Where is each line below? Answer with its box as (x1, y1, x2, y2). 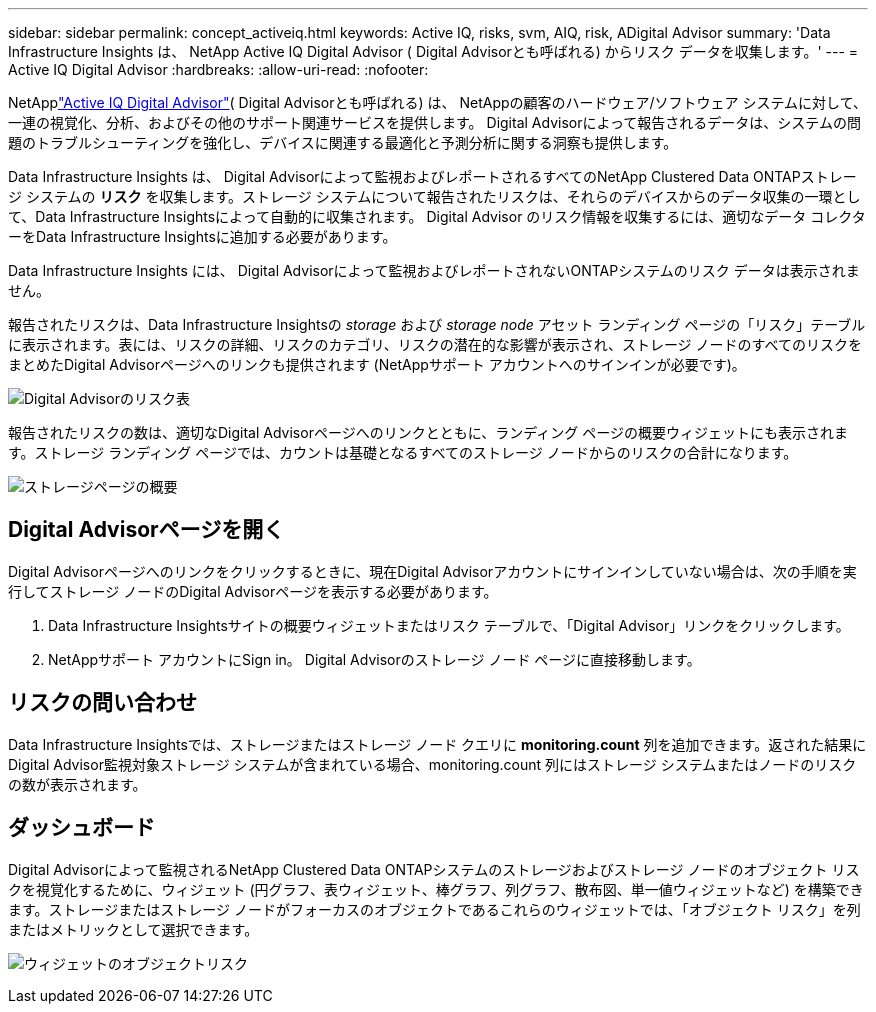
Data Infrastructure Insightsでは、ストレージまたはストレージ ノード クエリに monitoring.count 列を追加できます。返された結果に (8, 735, 867, 753)
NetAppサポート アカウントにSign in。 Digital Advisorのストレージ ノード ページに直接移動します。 (48, 650, 701, 668)
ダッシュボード (8, 815, 155, 841)
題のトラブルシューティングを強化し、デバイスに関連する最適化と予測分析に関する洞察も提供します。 (8, 134, 678, 151)
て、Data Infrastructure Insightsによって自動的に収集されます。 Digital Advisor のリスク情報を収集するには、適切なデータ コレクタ (8, 208, 866, 225)
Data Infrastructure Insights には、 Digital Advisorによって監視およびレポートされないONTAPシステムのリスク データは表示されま (8, 262, 860, 279)
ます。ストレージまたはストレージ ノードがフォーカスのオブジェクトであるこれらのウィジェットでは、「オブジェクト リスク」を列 (8, 900, 861, 918)
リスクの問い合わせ (8, 690, 197, 716)
